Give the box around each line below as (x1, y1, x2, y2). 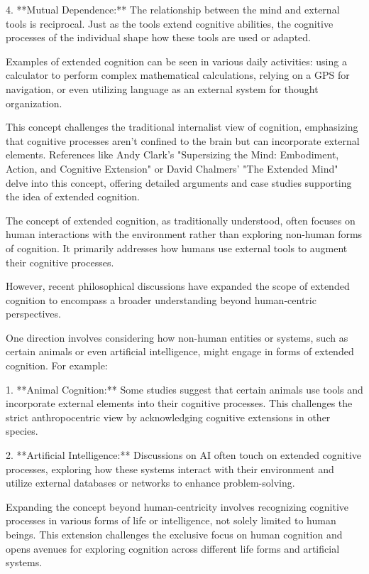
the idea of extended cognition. (6, 189, 141, 204)
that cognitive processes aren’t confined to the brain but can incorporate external (6, 133, 360, 148)
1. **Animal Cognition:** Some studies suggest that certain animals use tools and (6, 381, 363, 396)
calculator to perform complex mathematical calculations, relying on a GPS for (6, 67, 350, 82)
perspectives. (6, 306, 61, 321)
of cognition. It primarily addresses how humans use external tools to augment (6, 240, 348, 255)
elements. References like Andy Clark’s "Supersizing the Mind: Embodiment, (6, 147, 339, 162)
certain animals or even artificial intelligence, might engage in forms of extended (6, 344, 354, 359)
